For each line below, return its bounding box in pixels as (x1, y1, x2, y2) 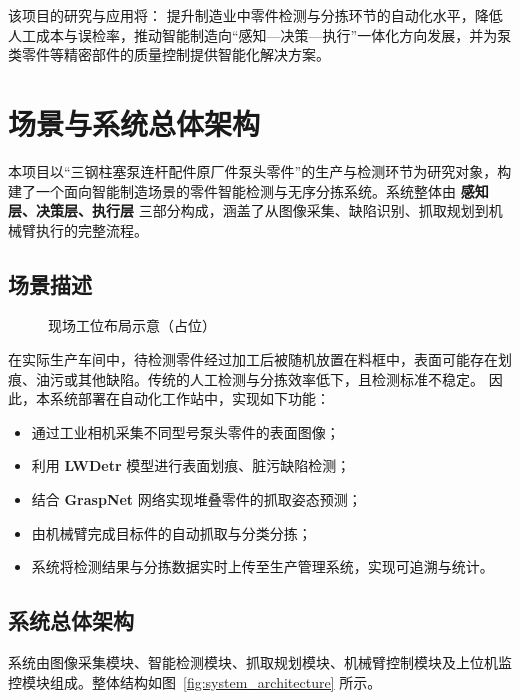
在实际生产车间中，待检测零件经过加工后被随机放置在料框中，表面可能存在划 (8, 349, 512, 370)
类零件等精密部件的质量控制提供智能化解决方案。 (8, 44, 330, 65)
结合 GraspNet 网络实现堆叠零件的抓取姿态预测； (31, 489, 362, 510)
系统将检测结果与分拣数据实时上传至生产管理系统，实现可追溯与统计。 (31, 556, 494, 577)
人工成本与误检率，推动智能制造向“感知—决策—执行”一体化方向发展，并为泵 (8, 24, 512, 45)
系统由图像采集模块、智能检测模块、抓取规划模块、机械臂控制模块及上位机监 (8, 652, 512, 673)
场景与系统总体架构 (8, 102, 261, 143)
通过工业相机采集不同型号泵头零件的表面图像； (31, 421, 340, 442)
